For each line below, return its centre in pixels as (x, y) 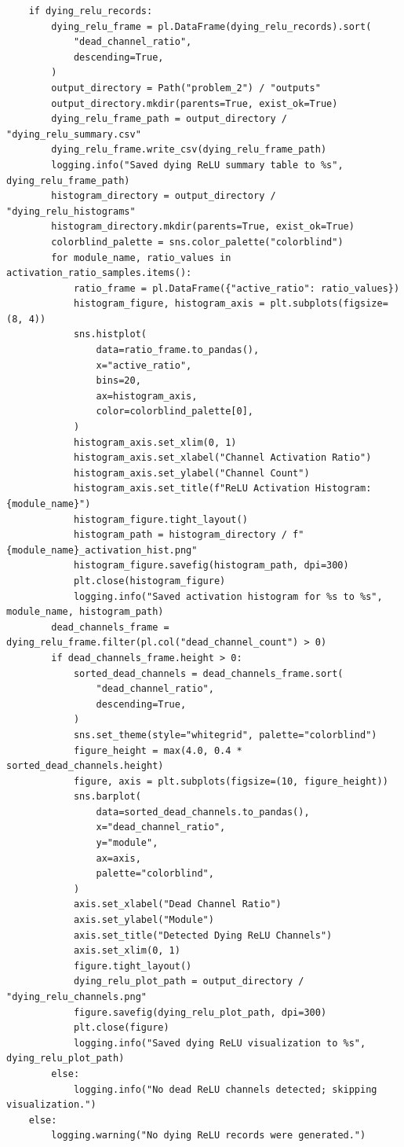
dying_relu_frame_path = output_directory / (169, 119)
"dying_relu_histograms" (71, 211)
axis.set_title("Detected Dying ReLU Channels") (203, 935)
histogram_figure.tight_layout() (160, 519)
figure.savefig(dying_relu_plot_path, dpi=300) (200, 1012)
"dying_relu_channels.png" (76, 997)
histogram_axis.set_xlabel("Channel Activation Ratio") (222, 458)
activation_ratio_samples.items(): (99, 273)
